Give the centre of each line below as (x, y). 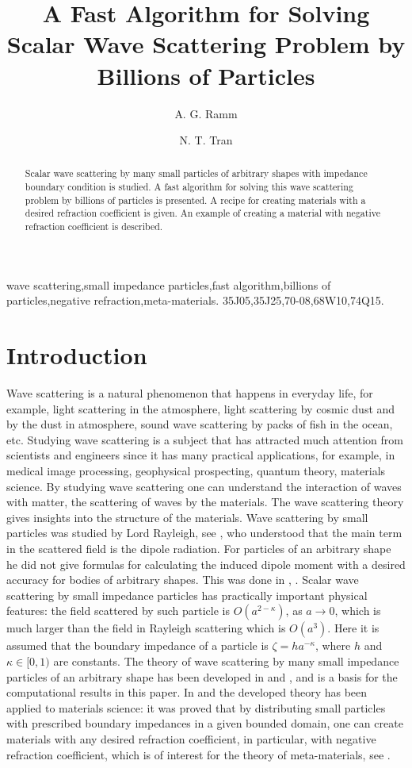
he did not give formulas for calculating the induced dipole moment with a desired (206, 564)
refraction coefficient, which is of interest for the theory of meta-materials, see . (198, 754)
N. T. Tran (206, 140)
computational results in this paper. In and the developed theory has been (187, 692)
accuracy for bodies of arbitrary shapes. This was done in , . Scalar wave (183, 580)
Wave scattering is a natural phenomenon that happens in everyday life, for (190, 393)
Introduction (77, 355)
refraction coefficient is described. (94, 227)
